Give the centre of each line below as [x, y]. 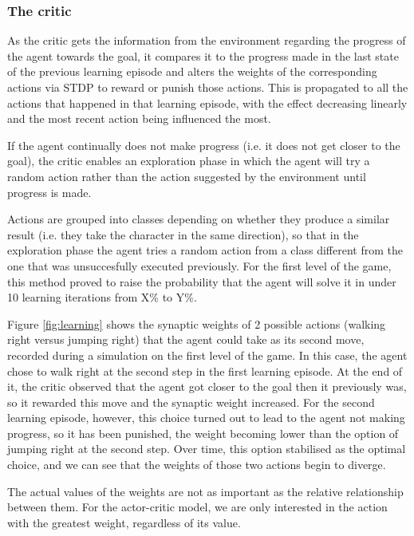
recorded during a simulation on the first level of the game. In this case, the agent [207, 355]
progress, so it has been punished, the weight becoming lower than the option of [203, 433]
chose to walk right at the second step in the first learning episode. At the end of [205, 370]
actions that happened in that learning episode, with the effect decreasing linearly [207, 102]
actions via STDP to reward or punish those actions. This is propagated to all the [208, 87]
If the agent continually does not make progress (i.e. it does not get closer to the [204, 145]
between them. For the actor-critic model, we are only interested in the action [197, 507]
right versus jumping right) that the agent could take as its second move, [186, 339]
